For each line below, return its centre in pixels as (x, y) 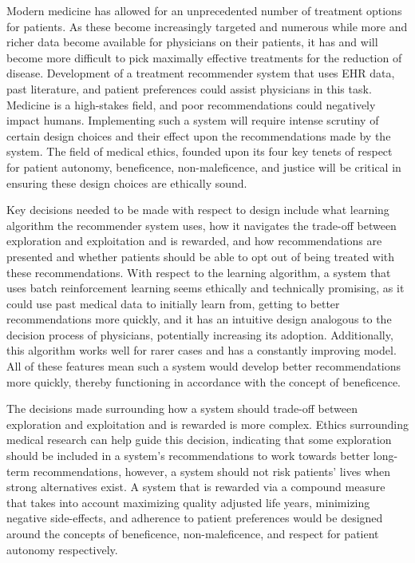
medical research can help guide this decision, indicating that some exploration (199, 440)
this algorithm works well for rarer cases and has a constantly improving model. (202, 350)
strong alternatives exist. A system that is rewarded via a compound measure (196, 487)
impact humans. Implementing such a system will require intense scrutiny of (193, 120)
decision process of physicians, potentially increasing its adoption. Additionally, (200, 334)
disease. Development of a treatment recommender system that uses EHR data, (201, 73)
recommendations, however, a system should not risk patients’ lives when (211, 471)
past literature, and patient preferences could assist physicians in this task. (189, 88)
